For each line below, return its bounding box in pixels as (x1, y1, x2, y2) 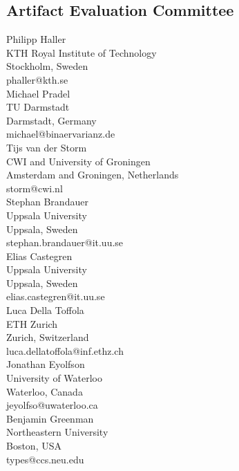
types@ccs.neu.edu (6, 452, 84, 466)
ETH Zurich (6, 316, 58, 331)
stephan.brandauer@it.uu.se (6, 235, 124, 250)
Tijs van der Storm (6, 140, 87, 154)
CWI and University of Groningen (6, 154, 151, 168)
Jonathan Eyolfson (6, 357, 85, 371)
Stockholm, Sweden (6, 59, 88, 73)
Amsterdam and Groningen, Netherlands (6, 167, 179, 182)
